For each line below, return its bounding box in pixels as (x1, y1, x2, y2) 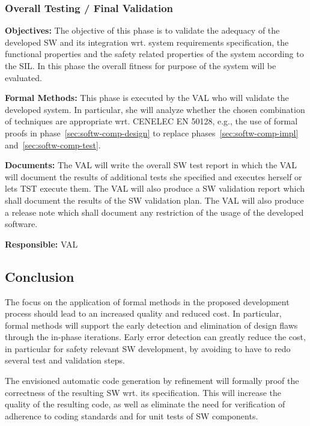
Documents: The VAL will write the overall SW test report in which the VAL (5, 159, 297, 171)
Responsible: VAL (5, 237, 78, 250)
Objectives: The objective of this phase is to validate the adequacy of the (5, 24, 280, 37)
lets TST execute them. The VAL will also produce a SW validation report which (5, 182, 305, 195)
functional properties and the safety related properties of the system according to (5, 47, 304, 60)
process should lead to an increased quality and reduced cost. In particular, (5, 307, 282, 320)
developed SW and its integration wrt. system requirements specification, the (5, 35, 289, 48)
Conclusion (5, 267, 74, 285)
